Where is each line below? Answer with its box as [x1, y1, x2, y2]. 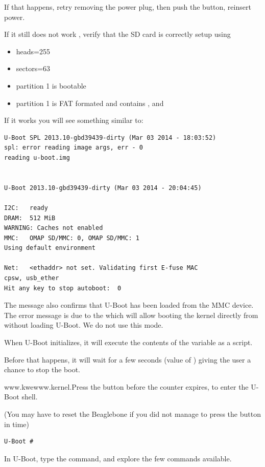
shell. [21, 391, 38, 402]
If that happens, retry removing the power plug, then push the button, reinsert [4, 2, 251, 12]
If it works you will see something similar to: [4, 115, 143, 125]
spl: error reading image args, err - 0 [4, 144, 143, 152]
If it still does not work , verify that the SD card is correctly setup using [4, 29, 231, 39]
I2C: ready [4, 204, 48, 211]
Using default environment [4, 244, 95, 252]
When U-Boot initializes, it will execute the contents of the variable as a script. [4, 337, 253, 348]
